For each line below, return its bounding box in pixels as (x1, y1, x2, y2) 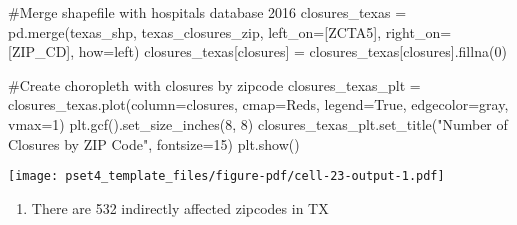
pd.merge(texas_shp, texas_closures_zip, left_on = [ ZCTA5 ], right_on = (8, 21, 452, 42)
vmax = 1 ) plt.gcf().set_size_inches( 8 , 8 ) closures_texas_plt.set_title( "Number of (8, 113, 508, 134)
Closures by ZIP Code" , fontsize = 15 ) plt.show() (8, 133, 300, 154)
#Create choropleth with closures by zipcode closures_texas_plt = (8, 74, 421, 95)
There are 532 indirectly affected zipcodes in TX (31, 197, 329, 218)
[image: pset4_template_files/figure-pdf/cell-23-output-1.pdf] (8, 169, 445, 184)
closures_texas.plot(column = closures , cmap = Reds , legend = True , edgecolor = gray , (8, 94, 509, 115)
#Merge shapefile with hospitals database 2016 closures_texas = (8, 2, 407, 22)
